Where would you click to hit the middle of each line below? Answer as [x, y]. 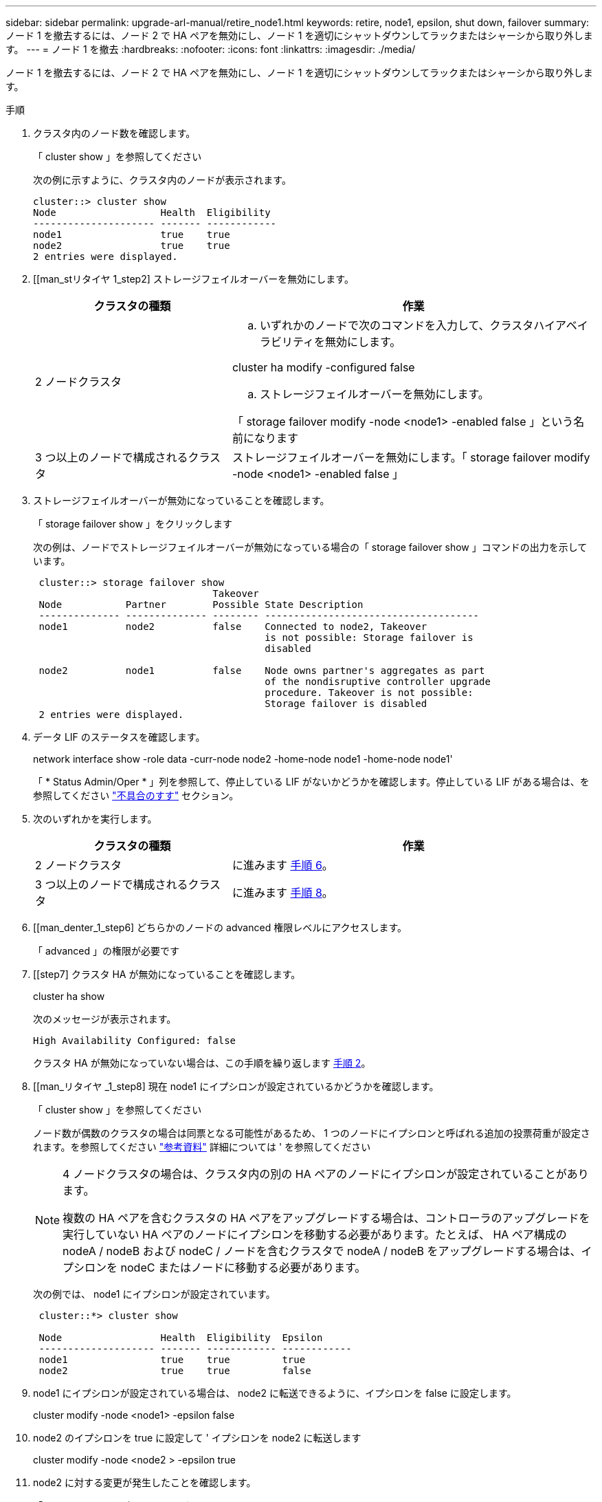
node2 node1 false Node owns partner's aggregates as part [262, 671]
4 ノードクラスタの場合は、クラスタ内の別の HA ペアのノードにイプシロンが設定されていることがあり [326, 1174]
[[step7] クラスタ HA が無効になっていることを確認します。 [167, 974]
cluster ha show [69, 996]
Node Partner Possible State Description [201, 605]
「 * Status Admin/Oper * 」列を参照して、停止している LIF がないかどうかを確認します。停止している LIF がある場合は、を [311, 782]
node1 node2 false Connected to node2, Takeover [233, 627]
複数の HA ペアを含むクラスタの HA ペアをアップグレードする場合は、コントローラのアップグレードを [326, 1218]
